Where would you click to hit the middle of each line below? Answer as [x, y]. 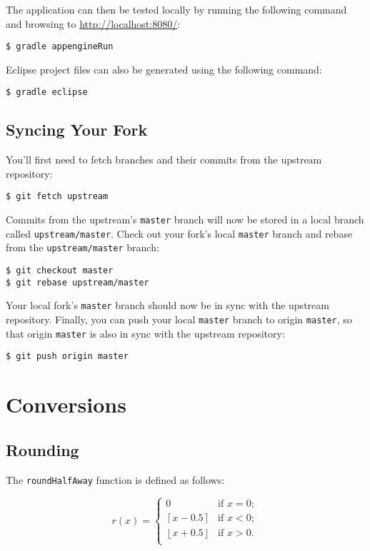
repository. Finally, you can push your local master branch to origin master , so [179, 319]
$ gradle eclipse [47, 92]
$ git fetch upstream [57, 197]
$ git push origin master [67, 357]
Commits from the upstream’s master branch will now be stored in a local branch [185, 219]
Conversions [66, 404]
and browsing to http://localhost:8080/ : [93, 23]
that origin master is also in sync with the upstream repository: [145, 333]
